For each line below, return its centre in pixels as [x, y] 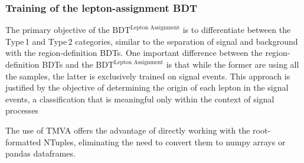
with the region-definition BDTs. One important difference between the [134, 53]
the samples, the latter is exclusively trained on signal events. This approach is [148, 76]
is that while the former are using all [233, 64]
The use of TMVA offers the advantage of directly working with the [128, 130]
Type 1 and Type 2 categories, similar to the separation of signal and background [152, 41]
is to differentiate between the [237, 30]
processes [22, 110]
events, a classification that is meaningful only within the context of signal [140, 99]
